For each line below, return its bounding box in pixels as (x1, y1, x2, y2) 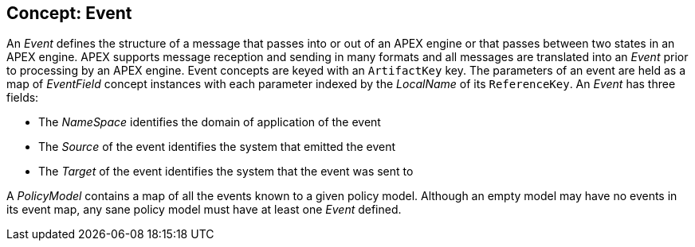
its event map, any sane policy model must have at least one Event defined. (6, 203, 402, 217)
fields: (6, 91, 39, 105)
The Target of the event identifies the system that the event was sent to (38, 164, 414, 179)
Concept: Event (6, 3, 132, 23)
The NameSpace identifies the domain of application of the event (38, 115, 381, 129)
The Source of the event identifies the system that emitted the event (38, 140, 396, 154)
